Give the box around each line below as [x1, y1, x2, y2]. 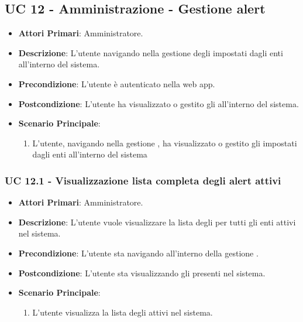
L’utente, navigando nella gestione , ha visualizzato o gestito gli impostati [32, 136, 297, 149]
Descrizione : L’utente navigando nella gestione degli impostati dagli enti [18, 46, 283, 59]
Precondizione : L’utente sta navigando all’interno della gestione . [18, 246, 259, 259]
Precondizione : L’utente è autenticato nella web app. [18, 77, 215, 90]
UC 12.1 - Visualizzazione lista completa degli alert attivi [5, 173, 281, 187]
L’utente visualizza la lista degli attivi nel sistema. [32, 306, 213, 318]
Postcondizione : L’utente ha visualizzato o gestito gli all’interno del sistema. [18, 97, 299, 109]
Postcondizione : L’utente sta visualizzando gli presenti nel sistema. [18, 266, 266, 279]
